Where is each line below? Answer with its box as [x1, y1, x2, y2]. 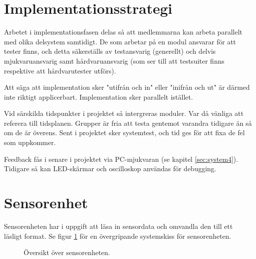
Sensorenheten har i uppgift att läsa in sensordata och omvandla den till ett [4, 221, 233, 231]
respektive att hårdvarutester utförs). [4, 65, 116, 75]
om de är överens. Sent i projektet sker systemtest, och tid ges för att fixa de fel [4, 127, 245, 138]
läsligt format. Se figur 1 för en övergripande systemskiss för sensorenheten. [4, 230, 231, 241]
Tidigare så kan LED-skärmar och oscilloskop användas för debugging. [4, 163, 217, 174]
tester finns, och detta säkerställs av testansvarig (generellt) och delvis [4, 46, 216, 56]
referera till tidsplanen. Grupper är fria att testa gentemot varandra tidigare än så [4, 117, 252, 128]
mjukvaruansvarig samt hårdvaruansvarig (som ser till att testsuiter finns [4, 55, 224, 66]
